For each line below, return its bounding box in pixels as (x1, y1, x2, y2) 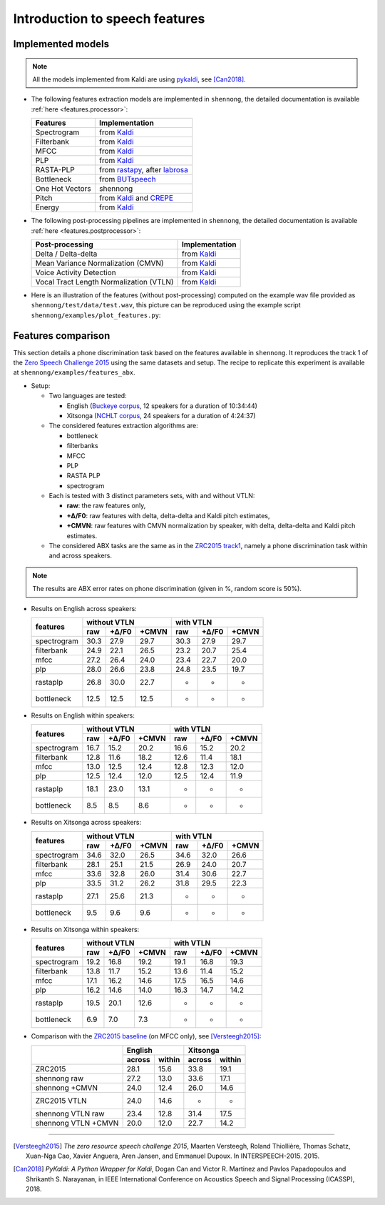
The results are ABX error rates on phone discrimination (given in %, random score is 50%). (32, 585, 302, 593)
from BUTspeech (98, 174, 156, 184)
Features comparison (13, 329, 111, 342)
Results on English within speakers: (31, 711, 135, 720)
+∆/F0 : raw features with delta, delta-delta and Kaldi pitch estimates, (66, 511, 270, 520)
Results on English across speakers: (31, 604, 137, 613)
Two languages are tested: (48, 392, 128, 400)
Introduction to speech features (13, 11, 205, 26)
